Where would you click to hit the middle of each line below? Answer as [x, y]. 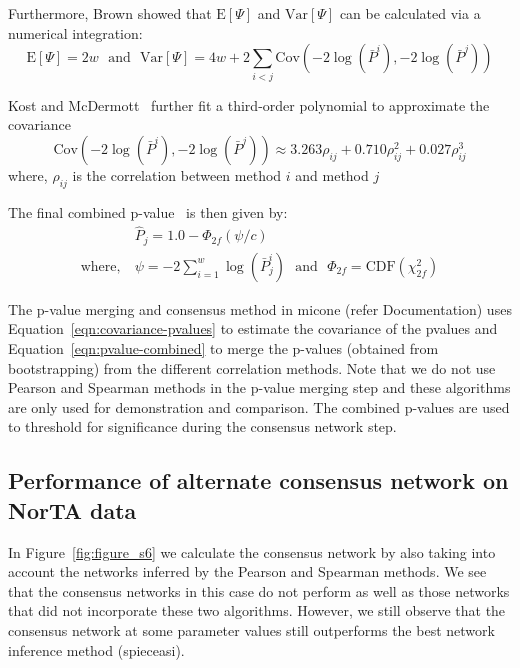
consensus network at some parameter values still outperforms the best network [251, 629]
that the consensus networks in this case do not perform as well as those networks [259, 590]
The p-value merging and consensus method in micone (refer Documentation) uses [260, 308]
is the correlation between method [177, 174]
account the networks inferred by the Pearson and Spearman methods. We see [247, 571]
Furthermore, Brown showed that [110, 13]
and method [332, 174]
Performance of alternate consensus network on [258, 480]
